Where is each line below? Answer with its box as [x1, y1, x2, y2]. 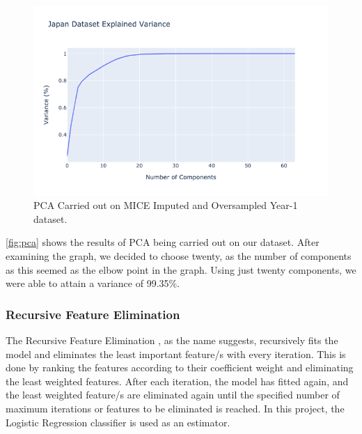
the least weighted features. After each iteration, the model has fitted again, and [6, 373, 349, 388]
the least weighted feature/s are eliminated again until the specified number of [6, 387, 340, 402]
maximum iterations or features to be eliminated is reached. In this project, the [6, 401, 345, 415]
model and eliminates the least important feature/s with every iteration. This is [6, 346, 346, 361]
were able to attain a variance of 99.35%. [6, 276, 180, 290]
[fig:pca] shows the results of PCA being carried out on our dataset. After [6, 235, 320, 249]
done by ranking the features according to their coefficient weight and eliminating [6, 360, 354, 375]
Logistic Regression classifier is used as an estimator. [6, 414, 230, 429]
